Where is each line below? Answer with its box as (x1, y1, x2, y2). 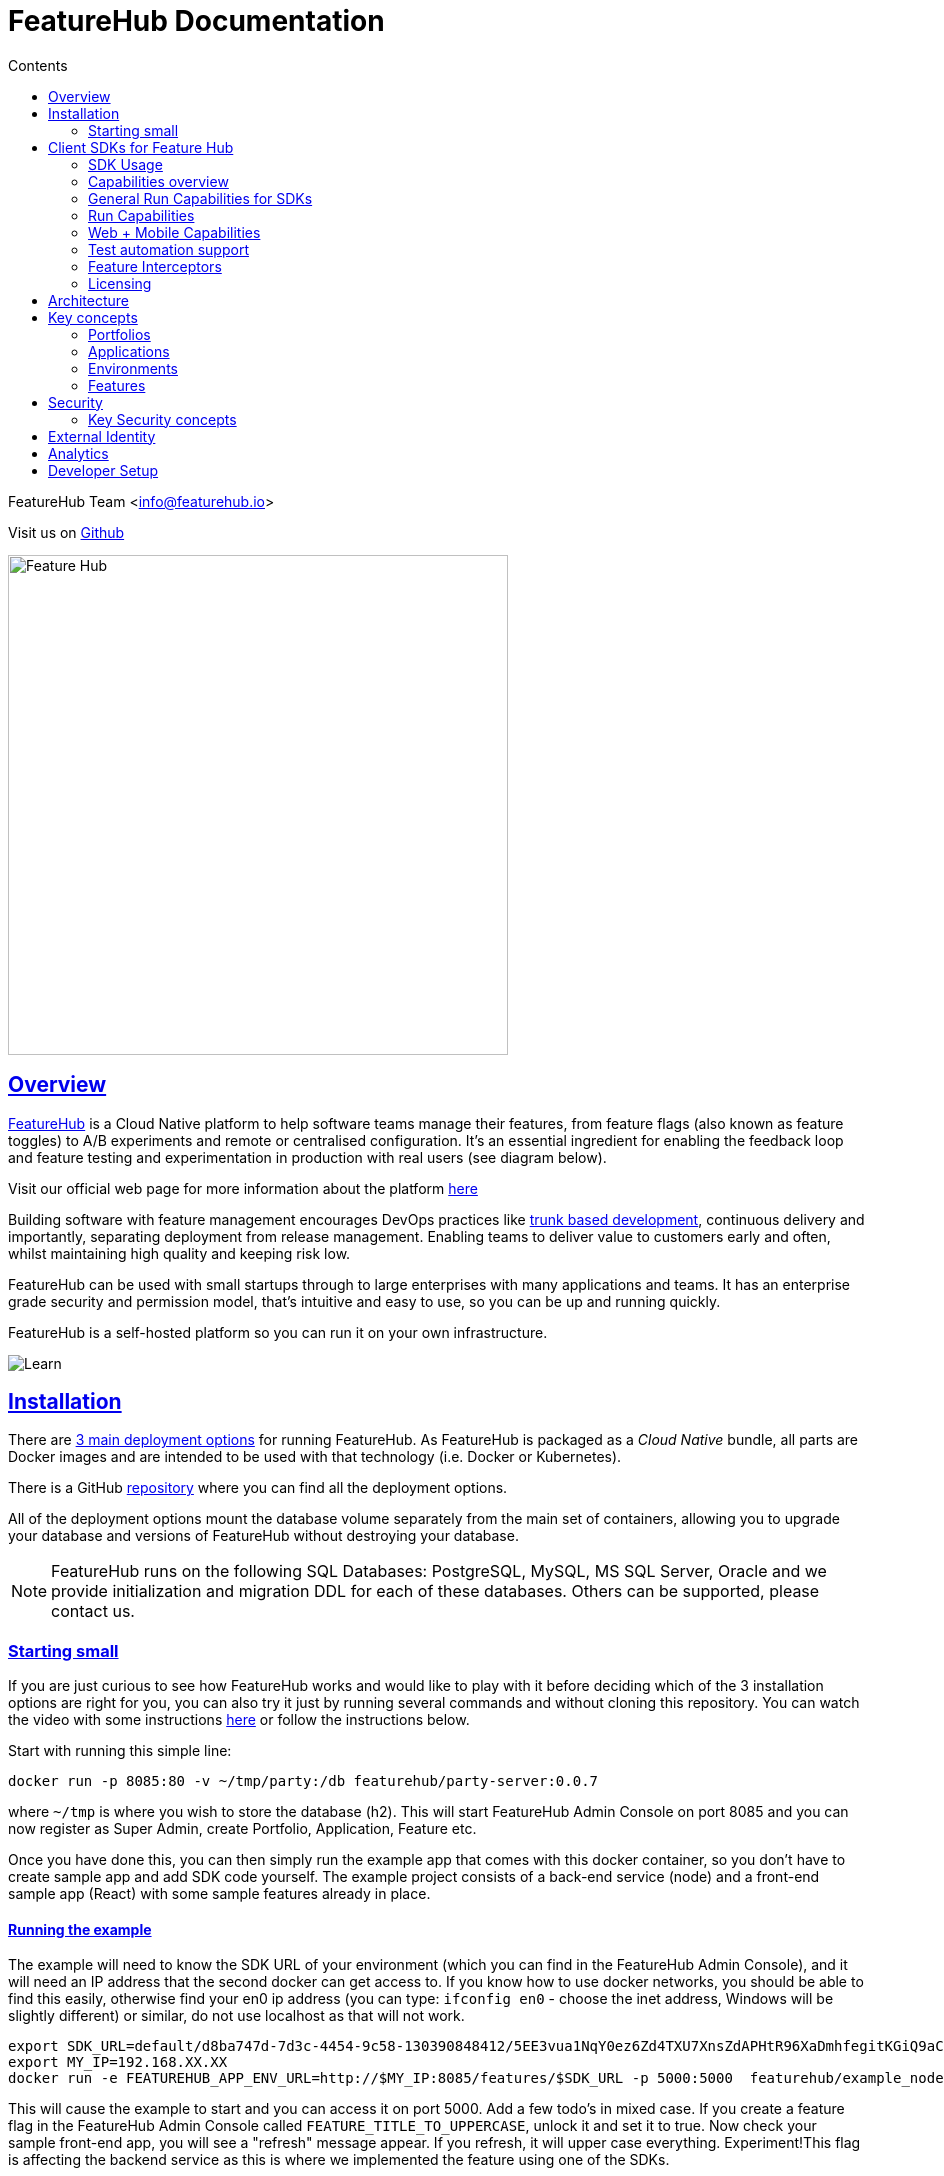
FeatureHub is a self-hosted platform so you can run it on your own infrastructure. (8, 1323, 548, 1341)
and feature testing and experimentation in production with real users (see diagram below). (8, 1148, 607, 1166)
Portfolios (88, 325, 151, 343)
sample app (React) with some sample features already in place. (8, 1885, 431, 1903)
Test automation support (88, 240, 249, 258)
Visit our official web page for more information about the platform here (8, 1179, 478, 1197)
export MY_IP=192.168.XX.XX (8, 2054, 228, 2071)
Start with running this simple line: (8, 1742, 232, 1760)
